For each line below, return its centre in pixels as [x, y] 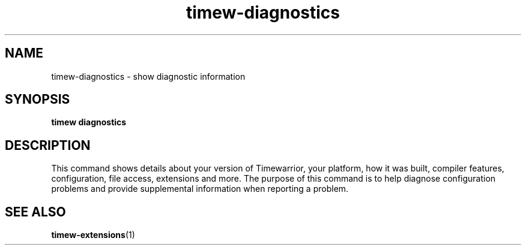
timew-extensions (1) [93, 235]
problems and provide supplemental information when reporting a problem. [200, 189]
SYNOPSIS [38, 100]
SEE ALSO [35, 212]
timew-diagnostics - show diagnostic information [148, 76]
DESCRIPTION [48, 145]
